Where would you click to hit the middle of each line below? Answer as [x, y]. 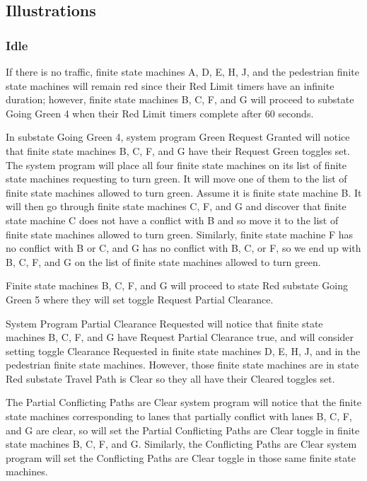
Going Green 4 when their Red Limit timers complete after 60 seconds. [160, 113]
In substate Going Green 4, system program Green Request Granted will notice [178, 137]
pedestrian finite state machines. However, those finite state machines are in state [182, 365]
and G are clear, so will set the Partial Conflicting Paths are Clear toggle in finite [183, 430]
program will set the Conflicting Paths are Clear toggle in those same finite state [181, 457]
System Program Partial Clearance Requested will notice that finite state [164, 323]
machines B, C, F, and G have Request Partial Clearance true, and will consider [180, 337]
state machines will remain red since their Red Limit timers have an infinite [170, 85]
